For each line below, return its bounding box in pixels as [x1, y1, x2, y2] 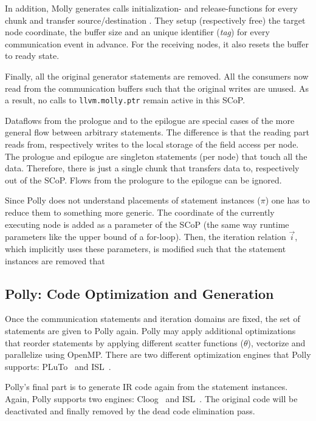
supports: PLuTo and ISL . [5, 360, 111, 372]
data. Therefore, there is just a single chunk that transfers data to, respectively [5, 162, 300, 174]
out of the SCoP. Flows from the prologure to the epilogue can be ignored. [5, 173, 282, 186]
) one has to [265, 194, 310, 207]
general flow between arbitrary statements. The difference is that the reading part [5, 126, 309, 139]
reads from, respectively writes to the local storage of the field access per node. [5, 138, 299, 150]
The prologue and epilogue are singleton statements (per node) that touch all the [5, 149, 307, 162]
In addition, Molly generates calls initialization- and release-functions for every [5, 2, 298, 14]
